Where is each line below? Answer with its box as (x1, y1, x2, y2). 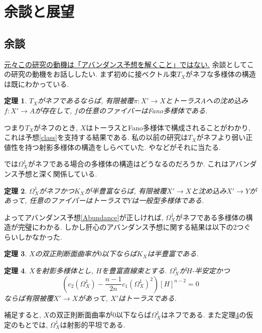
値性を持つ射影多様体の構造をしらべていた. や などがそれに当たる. (4, 141, 221, 152)
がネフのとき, (34, 122, 78, 132)
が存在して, (35, 105, 72, 115)
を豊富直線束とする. (101, 265, 167, 276)
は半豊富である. (147, 248, 199, 259)
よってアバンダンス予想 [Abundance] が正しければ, (4, 212, 164, 222)
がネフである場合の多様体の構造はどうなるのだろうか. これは (28, 158, 229, 169)
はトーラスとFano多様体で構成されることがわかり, (86, 122, 250, 132)
